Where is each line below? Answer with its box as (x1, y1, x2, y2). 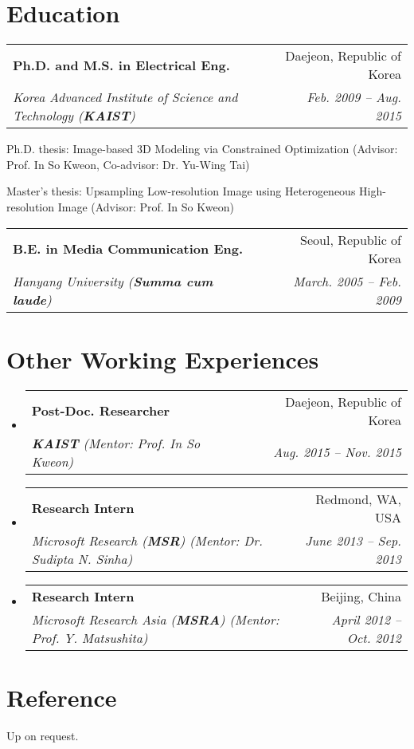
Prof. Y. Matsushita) (31, 628, 148, 647)
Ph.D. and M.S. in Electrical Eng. (13, 55, 230, 74)
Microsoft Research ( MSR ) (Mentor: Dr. (31, 530, 263, 550)
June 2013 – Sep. (305, 530, 401, 550)
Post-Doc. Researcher (31, 401, 170, 420)
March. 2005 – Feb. (293, 271, 401, 290)
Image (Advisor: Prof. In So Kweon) (57, 198, 234, 215)
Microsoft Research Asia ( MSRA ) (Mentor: (31, 609, 279, 629)
